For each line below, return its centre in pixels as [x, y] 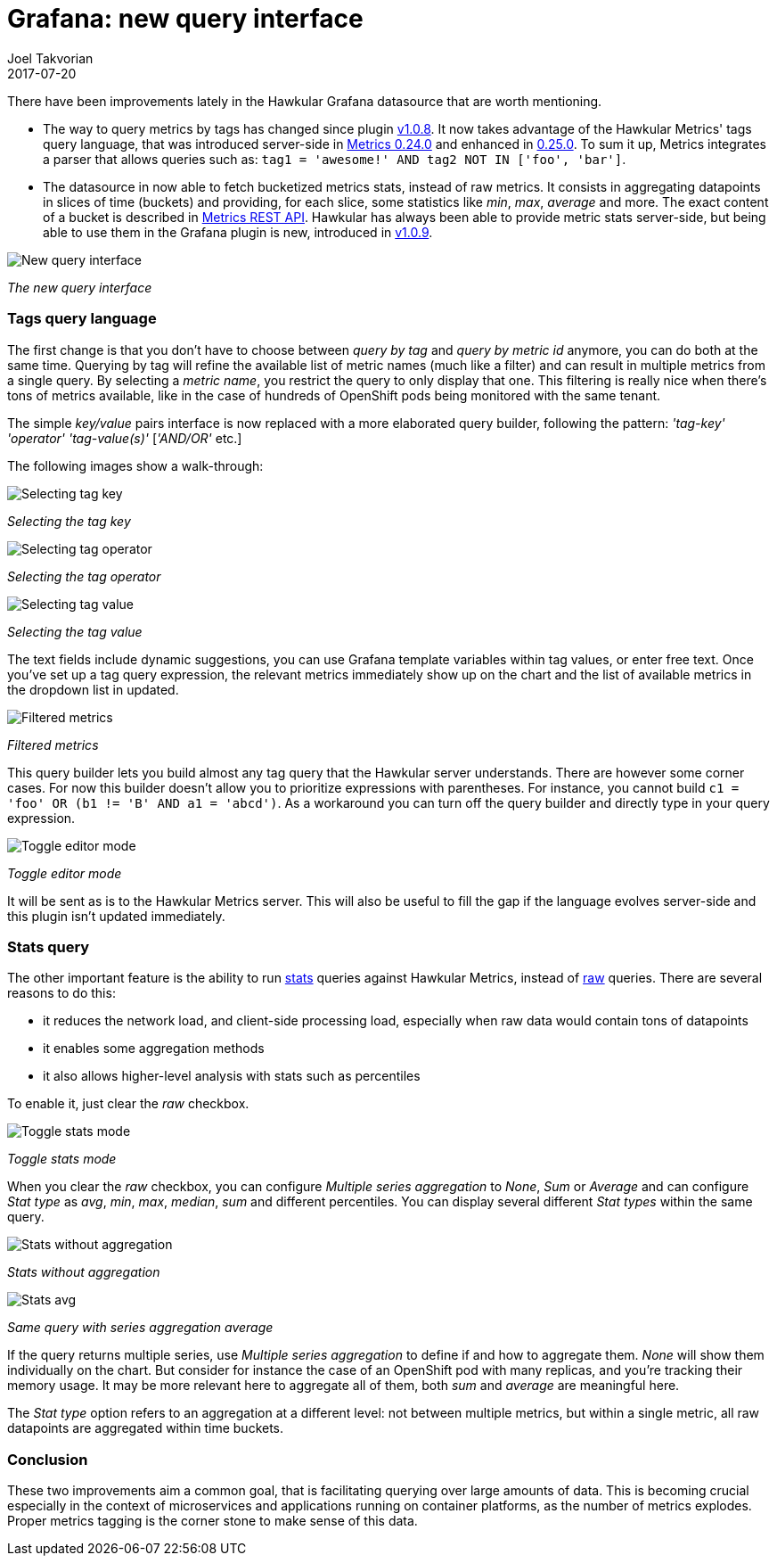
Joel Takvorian [50, 58]
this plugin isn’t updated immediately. [116, 916]
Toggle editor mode [65, 873]
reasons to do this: [61, 993]
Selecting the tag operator [84, 576]
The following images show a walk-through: [135, 465]
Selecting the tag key [69, 521]
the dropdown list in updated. [93, 689]
